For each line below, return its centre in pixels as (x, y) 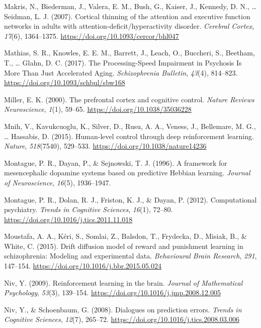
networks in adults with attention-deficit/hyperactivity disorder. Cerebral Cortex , (129, 26)
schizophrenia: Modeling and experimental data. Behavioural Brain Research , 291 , (130, 256)
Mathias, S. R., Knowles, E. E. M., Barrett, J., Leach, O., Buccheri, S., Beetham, (129, 53)
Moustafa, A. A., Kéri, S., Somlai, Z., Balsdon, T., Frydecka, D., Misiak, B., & (125, 236)
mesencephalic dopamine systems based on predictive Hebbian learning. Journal (127, 173)
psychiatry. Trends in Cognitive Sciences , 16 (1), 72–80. (89, 209)
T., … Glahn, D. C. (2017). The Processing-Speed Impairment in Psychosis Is (123, 62)
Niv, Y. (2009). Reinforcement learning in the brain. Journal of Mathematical (123, 282)
